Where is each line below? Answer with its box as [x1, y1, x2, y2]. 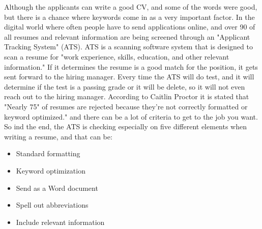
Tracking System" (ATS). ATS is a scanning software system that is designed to [4, 41, 253, 52]
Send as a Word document [16, 182, 98, 193]
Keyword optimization [16, 165, 85, 176]
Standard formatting [16, 148, 80, 159]
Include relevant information [16, 216, 105, 227]
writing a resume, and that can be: [4, 131, 112, 141]
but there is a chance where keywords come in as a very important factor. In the [4, 11, 255, 22]
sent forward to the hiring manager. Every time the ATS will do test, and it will [4, 71, 254, 82]
